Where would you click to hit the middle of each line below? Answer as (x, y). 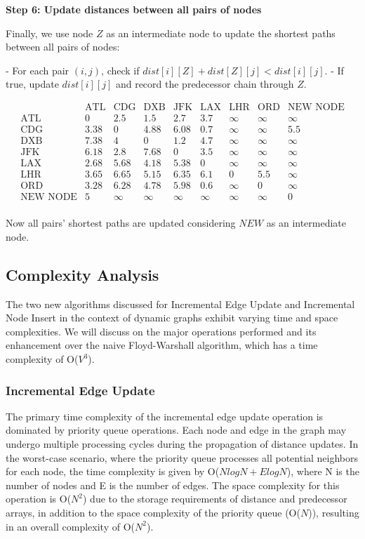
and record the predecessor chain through (205, 84)
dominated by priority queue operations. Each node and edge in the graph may (176, 430)
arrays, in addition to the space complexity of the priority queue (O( (153, 513)
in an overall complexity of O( (70, 526)
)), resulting (334, 513)
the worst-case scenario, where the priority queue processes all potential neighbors (182, 457)
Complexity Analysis (82, 274)
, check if (120, 70)
